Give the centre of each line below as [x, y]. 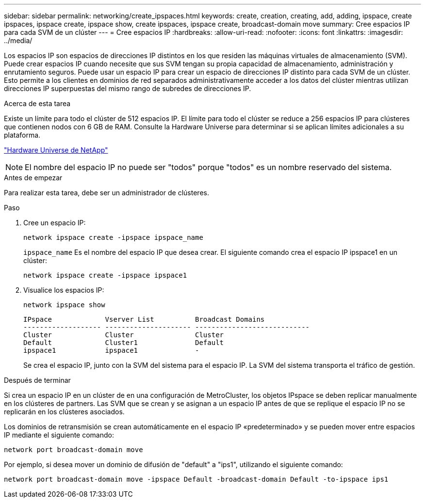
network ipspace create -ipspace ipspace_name [113, 237]
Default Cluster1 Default [124, 343]
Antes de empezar [33, 178]
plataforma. [22, 135]
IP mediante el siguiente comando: [59, 435]
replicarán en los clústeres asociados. [64, 412]
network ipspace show [64, 305]
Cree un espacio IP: [55, 223]
